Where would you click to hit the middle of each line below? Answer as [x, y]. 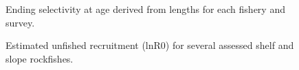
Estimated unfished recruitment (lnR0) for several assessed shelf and [150, 45]
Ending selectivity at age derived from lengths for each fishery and [145, 9]
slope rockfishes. [40, 58]
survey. [20, 22]
